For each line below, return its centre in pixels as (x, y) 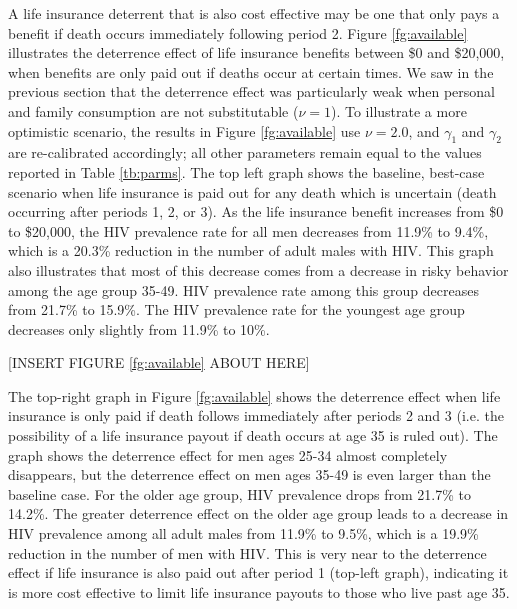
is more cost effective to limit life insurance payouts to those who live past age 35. (259, 591)
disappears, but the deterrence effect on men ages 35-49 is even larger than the (249, 474)
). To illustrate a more (399, 110)
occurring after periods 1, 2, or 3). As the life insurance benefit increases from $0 (256, 211)
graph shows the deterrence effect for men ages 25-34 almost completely (228, 454)
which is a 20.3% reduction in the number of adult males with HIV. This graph (251, 250)
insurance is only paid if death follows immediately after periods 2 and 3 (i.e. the (256, 415)
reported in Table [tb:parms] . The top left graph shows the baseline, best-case (246, 171)
